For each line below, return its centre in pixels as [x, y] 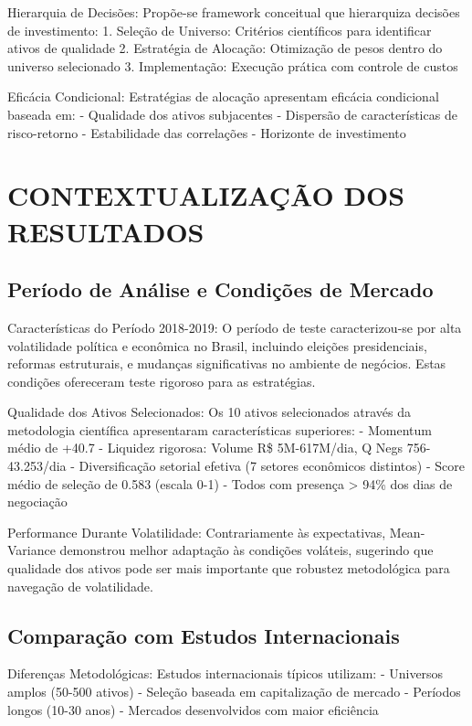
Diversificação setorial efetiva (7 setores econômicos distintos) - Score [272, 466]
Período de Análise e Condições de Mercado [220, 289]
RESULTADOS [106, 231]
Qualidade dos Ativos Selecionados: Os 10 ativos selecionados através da [210, 412]
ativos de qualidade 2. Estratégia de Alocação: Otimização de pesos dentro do [225, 48]
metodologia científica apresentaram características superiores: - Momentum [220, 429]
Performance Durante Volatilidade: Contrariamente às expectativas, [197, 532]
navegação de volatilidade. [80, 586]
